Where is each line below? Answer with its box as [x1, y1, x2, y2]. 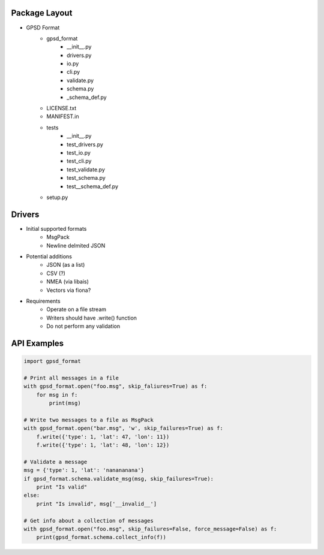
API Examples [11, 338, 64, 348]
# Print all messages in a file [23, 375, 119, 381]
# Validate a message [23, 459, 88, 465]
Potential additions [26, 253, 72, 260]
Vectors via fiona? [46, 286, 91, 294]
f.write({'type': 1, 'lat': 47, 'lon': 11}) [36, 433, 170, 440]
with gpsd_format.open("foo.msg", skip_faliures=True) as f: [23, 383, 208, 390]
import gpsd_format [23, 358, 81, 365]
